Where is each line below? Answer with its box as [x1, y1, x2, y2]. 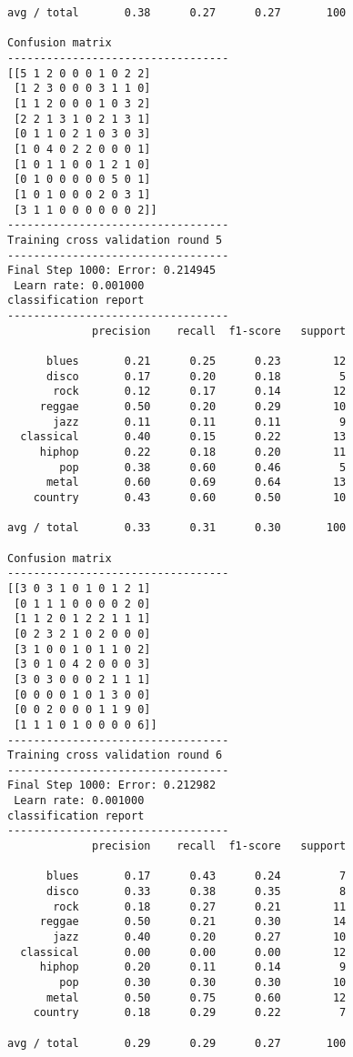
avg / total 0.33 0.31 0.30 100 [7, 521, 347, 535]
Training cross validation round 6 [7, 749, 223, 762]
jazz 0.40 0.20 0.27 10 [53, 931, 347, 944]
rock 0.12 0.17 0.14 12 [53, 385, 347, 398]
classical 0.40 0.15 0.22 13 [20, 430, 347, 444]
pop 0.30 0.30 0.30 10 [59, 976, 347, 989]
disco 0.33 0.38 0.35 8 [45, 885, 347, 899]
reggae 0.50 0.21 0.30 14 [39, 915, 347, 929]
